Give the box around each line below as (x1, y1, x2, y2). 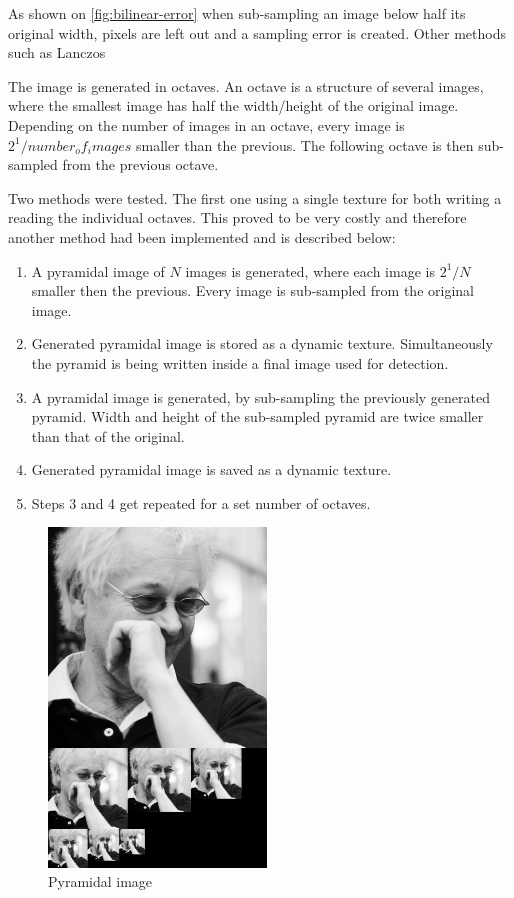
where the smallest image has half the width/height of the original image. (8, 95, 459, 116)
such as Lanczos (8, 42, 106, 63)
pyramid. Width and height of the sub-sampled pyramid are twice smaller (31, 406, 484, 427)
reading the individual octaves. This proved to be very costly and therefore (8, 207, 467, 228)
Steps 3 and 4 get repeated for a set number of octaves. (31, 492, 371, 513)
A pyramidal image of (31, 260, 165, 281)
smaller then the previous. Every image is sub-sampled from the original (31, 280, 474, 301)
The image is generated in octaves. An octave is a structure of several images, (8, 75, 484, 96)
